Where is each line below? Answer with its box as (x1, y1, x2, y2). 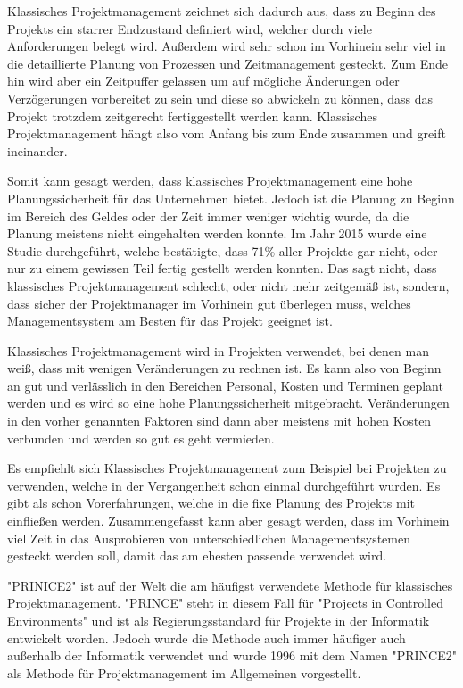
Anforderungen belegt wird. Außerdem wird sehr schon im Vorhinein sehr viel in (7, 37, 446, 55)
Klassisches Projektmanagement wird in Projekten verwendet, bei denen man (7, 341, 429, 360)
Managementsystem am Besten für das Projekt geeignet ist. (7, 311, 333, 330)
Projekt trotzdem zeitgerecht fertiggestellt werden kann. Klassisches (7, 106, 377, 125)
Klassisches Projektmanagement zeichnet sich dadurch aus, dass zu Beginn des (7, 2, 436, 20)
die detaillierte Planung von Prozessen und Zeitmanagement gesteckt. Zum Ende (7, 54, 448, 72)
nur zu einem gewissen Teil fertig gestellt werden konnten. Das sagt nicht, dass (7, 259, 437, 278)
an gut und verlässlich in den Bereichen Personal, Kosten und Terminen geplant (7, 376, 443, 394)
